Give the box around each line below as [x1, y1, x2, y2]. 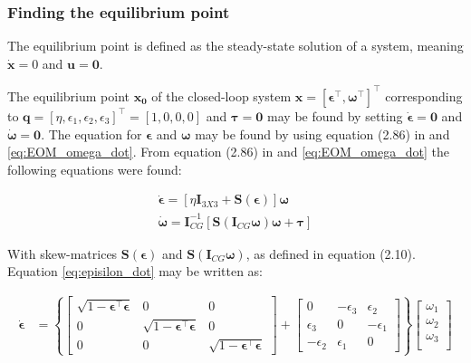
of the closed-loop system [151, 86, 292, 105]
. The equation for [41, 124, 142, 143]
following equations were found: [7, 159, 182, 178]
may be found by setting [267, 106, 403, 125]
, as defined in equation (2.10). [245, 244, 416, 263]
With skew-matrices [7, 244, 118, 263]
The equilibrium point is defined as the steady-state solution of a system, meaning [7, 36, 464, 55]
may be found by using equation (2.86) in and [195, 124, 450, 143]
